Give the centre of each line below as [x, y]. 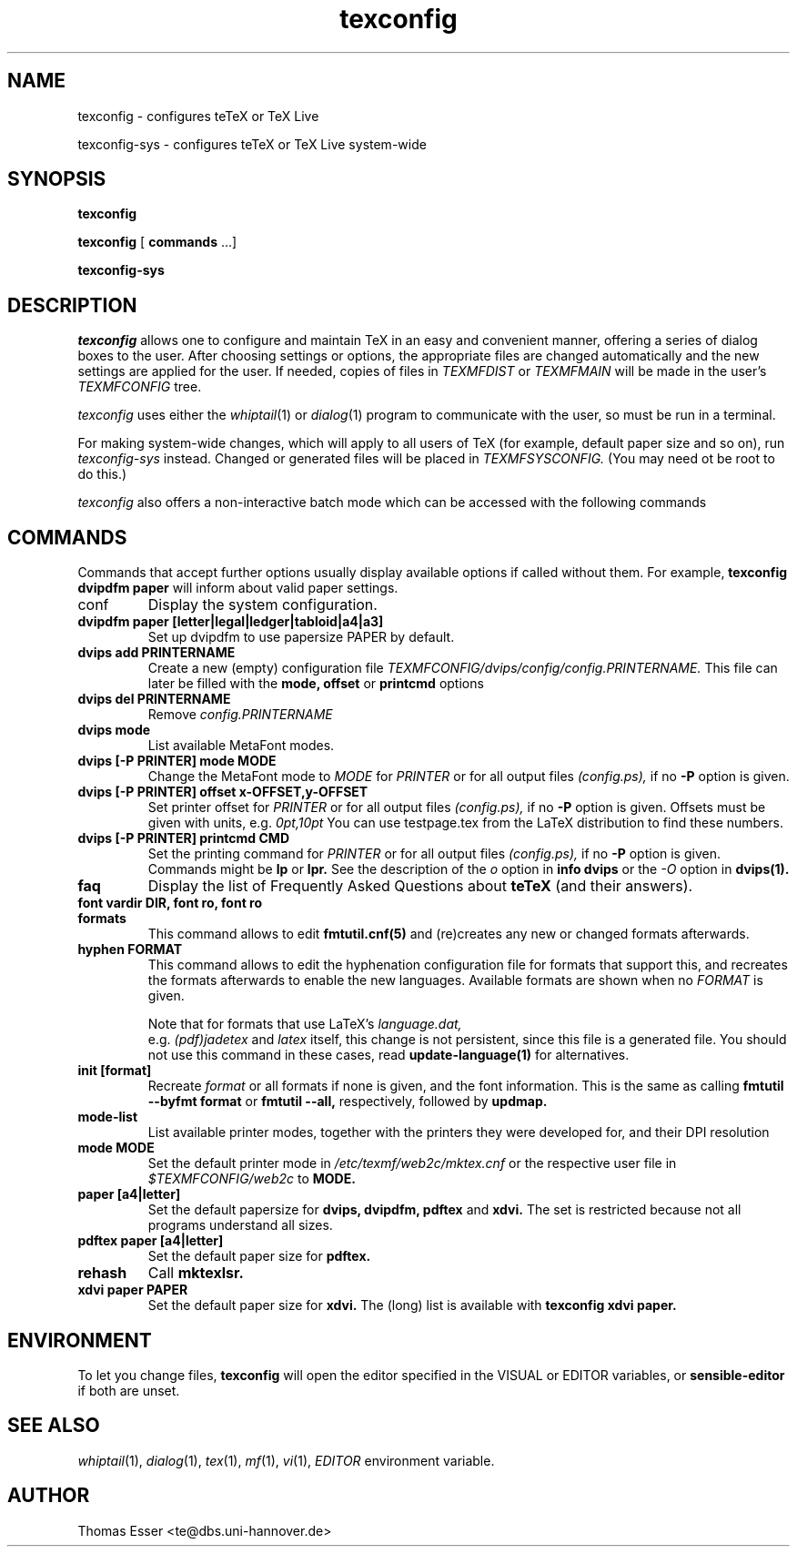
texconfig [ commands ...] [157, 242]
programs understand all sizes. [240, 1225]
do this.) [102, 474]
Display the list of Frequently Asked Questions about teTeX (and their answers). [420, 886]
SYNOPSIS [57, 179]
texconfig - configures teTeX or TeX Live [198, 116]
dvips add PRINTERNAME [156, 653]
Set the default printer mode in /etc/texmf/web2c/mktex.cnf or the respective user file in [412, 1163]
